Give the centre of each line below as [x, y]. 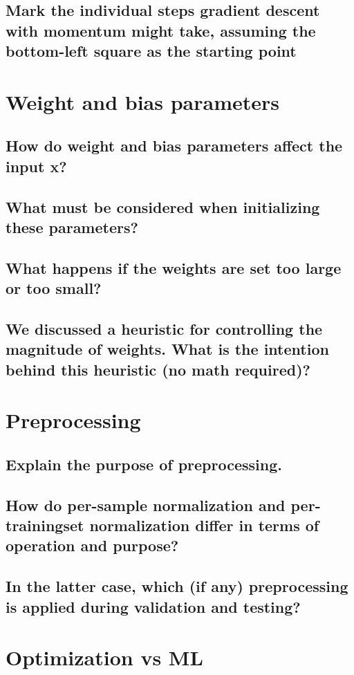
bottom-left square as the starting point [151, 51]
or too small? [54, 288]
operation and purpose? [92, 545]
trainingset [45, 525]
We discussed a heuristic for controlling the [164, 328]
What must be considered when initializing [163, 206]
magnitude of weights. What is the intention [167, 349]
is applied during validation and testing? [153, 606]
